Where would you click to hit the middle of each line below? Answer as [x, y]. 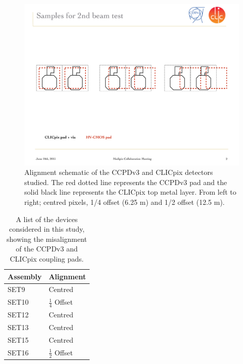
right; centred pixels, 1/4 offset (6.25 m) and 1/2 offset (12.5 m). [125, 202]
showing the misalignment [47, 239]
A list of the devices [47, 219]
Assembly [25, 276]
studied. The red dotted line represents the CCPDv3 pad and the [126, 182]
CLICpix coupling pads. [47, 258]
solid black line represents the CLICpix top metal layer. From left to [130, 192]
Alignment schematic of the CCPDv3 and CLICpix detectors [119, 172]
